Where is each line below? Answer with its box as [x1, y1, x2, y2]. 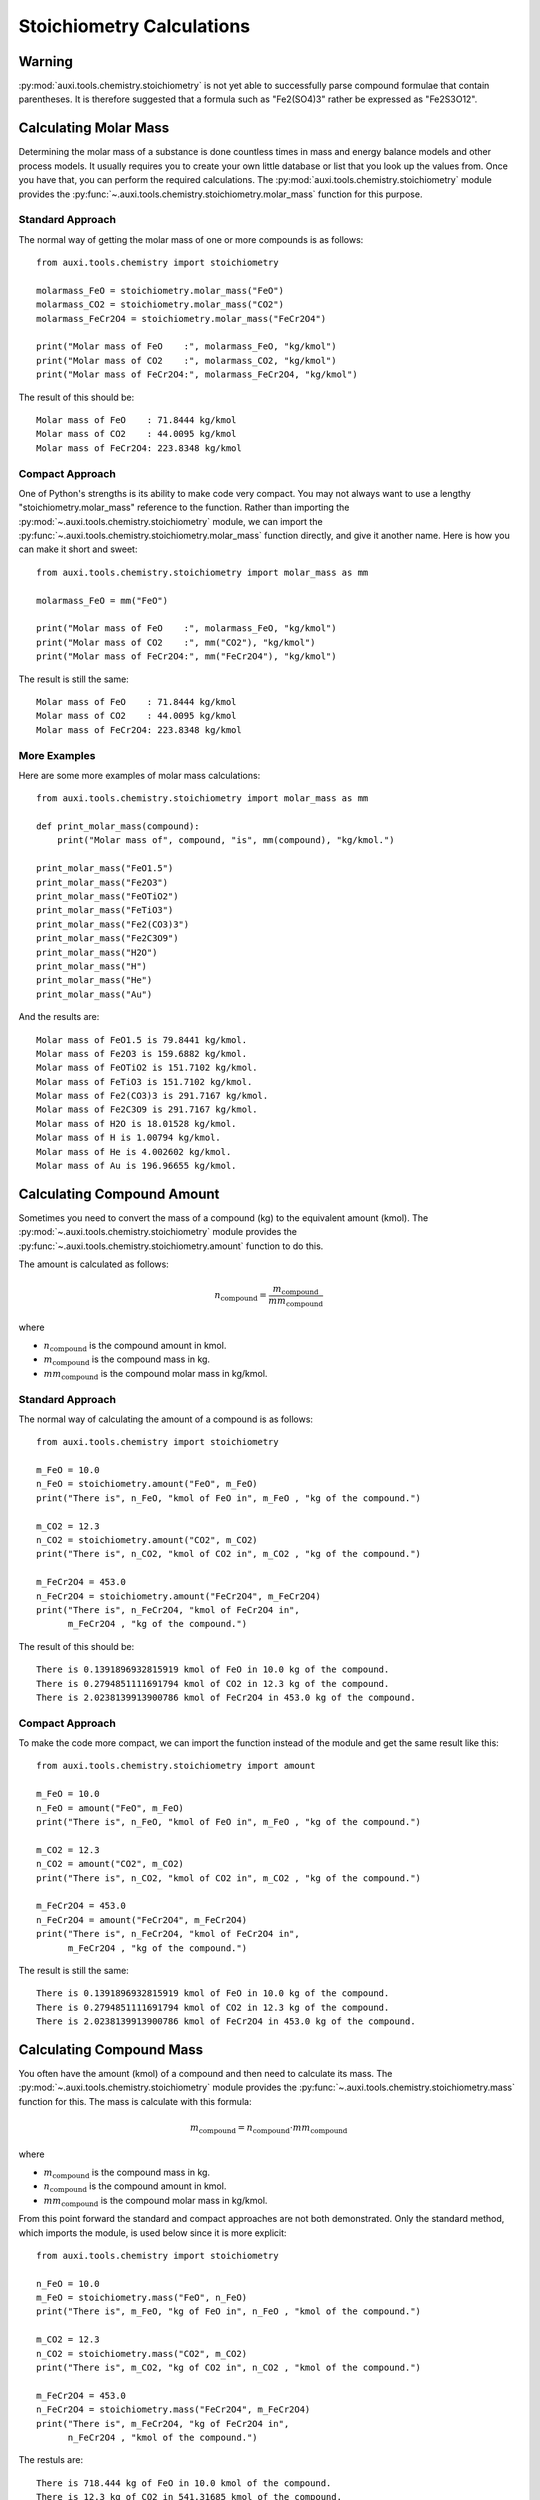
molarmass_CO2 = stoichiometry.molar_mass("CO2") [36, 299, 285, 310]
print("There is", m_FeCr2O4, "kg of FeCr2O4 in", [36, 2418, 290, 2429]
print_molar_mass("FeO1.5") [36, 863, 174, 874]
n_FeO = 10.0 [36, 2278, 100, 2289]
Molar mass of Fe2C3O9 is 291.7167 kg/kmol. [36, 1104, 259, 1115]
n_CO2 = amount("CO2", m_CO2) [36, 1858, 185, 1870]
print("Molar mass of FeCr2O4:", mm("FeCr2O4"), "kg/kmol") [36, 651, 337, 662]
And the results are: [18, 1011, 100, 1023]
